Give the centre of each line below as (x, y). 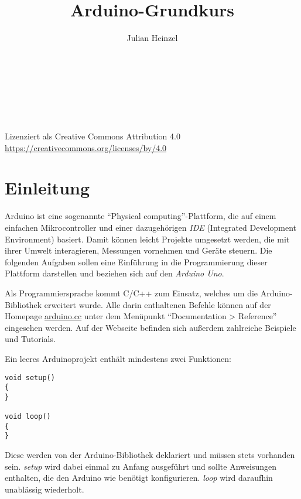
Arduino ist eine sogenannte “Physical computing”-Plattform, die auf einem (141, 216)
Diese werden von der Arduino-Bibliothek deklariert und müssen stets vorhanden (150, 455)
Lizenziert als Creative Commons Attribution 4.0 (93, 136)
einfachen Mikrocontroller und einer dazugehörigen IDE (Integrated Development (151, 227)
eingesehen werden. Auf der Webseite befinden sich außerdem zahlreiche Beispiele (150, 327)
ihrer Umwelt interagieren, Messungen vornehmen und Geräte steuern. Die (138, 250)
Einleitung (47, 188)
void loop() (28, 417)
